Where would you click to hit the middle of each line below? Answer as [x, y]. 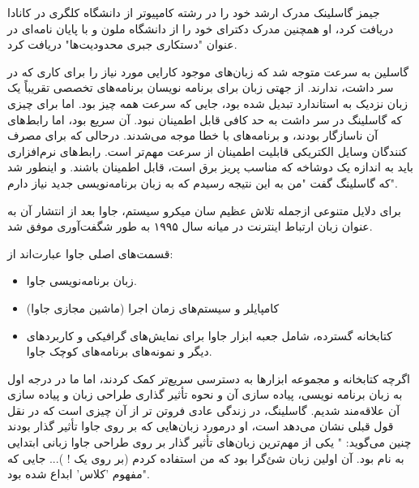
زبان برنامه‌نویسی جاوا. [81, 281]
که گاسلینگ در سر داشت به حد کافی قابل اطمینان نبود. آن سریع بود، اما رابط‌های [205, 119]
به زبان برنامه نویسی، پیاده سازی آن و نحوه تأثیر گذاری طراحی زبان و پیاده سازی [205, 394]
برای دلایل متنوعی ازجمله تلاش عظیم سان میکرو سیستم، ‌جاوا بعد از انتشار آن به [204, 210]
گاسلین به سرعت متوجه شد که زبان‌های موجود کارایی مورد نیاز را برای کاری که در [208, 71]
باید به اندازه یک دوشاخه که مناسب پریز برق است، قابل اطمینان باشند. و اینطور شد [210, 167]
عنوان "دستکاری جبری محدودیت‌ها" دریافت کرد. [122, 44]
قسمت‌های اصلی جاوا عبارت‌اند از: [90, 253]
